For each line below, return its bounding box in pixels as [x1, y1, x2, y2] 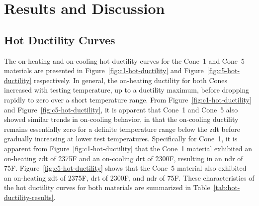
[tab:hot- [213, 182, 240, 193]
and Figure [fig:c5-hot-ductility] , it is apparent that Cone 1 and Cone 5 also [4, 104, 238, 114]
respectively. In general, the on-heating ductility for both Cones [33, 75, 228, 85]
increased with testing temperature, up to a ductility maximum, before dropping [4, 85, 250, 95]
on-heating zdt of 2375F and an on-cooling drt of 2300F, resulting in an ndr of [4, 153, 243, 163]
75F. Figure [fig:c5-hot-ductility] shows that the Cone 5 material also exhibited [4, 163, 247, 173]
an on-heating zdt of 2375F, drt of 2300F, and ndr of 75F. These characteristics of [4, 172, 255, 183]
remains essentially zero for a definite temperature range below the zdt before [4, 123, 240, 134]
